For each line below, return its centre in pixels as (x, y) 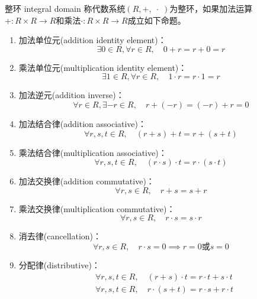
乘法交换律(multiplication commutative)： (97, 208)
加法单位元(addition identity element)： (92, 40)
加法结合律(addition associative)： (83, 123)
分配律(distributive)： (59, 264)
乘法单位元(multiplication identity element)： (103, 67)
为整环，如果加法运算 (211, 8)
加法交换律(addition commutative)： (86, 181)
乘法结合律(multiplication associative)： (93, 152)
